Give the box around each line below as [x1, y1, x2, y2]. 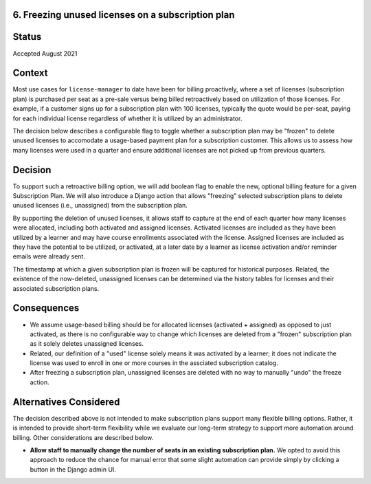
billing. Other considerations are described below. [12, 433, 154, 441]
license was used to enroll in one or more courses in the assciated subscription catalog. [30, 359, 278, 367]
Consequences [12, 302, 80, 314]
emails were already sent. [12, 252, 86, 261]
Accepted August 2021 [12, 49, 78, 58]
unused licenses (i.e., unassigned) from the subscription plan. [12, 201, 188, 210]
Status [12, 31, 42, 43]
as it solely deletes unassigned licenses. [30, 340, 144, 348]
